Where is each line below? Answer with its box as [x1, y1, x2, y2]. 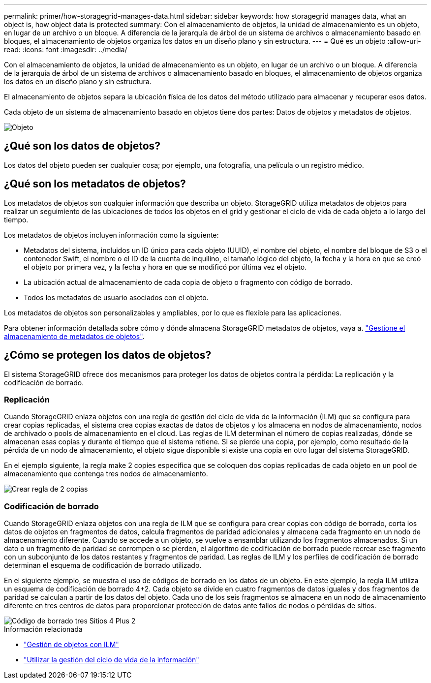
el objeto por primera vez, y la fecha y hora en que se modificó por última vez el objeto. [24, 262, 307, 271]
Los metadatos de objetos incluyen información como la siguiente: [4, 230, 219, 239]
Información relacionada [4, 625, 83, 634]
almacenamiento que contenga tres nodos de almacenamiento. [4, 469, 208, 478]
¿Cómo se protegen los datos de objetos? [4, 349, 212, 362]
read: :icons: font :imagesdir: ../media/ [4, 45, 127, 54]
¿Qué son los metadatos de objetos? [4, 178, 186, 190]
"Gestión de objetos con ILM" [24, 640, 119, 649]
